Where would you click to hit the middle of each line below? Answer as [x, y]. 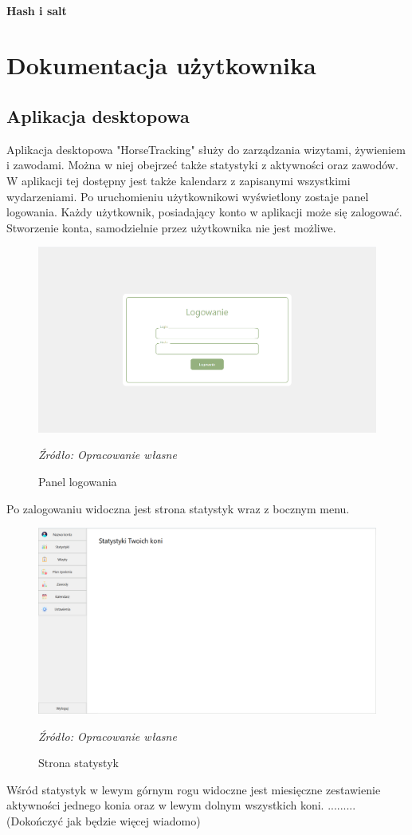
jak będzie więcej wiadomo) [133, 820]
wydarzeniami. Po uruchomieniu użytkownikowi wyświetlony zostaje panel [188, 196]
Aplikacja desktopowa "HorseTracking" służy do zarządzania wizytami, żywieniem [206, 149]
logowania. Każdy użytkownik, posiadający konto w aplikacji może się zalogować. [204, 212]
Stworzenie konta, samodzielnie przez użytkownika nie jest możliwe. [171, 227]
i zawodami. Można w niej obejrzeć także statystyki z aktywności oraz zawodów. [202, 165]
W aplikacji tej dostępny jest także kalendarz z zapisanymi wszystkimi [179, 180]
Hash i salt [37, 10]
